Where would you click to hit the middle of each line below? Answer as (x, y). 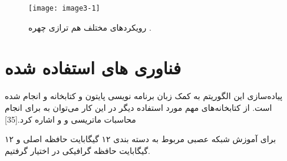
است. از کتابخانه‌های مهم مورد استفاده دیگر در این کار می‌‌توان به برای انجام (138, 107)
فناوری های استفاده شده (93, 68)
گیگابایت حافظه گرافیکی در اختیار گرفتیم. (77, 150)
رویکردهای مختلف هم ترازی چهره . (90, 27)
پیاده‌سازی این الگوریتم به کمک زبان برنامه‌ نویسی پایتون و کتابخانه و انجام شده (144, 96)
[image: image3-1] (64, 8)
